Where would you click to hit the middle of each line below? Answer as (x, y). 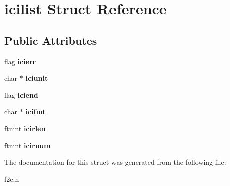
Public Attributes (51, 40)
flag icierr (20, 61)
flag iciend (21, 95)
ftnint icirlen (25, 128)
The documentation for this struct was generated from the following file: (115, 162)
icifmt (35, 112)
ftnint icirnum (27, 145)
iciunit (37, 78)
